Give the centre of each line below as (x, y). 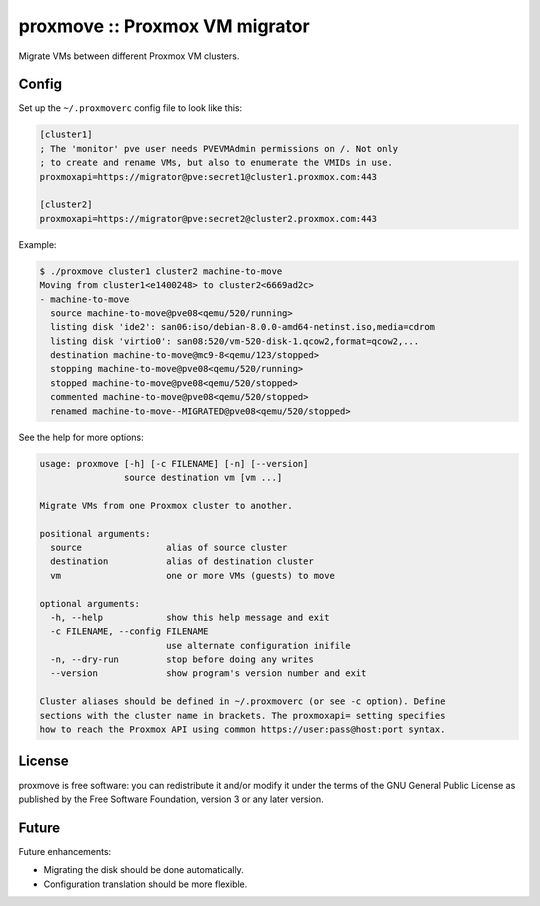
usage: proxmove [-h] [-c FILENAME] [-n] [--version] (174, 463)
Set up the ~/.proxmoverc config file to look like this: (130, 108)
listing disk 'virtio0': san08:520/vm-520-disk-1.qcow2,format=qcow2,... (235, 341)
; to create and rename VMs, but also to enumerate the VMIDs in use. (216, 163)
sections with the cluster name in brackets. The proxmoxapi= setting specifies (242, 715)
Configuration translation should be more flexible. (145, 884)
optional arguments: (89, 603)
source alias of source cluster (169, 547)
